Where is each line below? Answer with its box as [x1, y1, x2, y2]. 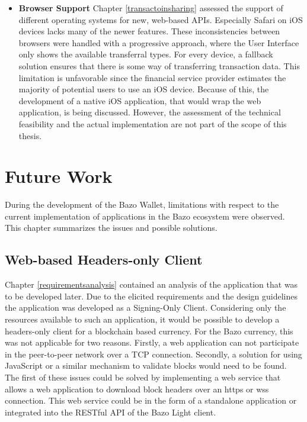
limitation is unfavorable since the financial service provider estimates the [18, 71, 286, 83]
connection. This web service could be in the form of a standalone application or [5, 394, 297, 407]
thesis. [18, 129, 42, 141]
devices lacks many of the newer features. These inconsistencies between [18, 25, 280, 37]
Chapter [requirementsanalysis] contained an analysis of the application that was [5, 278, 298, 291]
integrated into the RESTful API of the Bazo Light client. [5, 405, 216, 418]
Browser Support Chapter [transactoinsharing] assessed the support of [18, 2, 283, 14]
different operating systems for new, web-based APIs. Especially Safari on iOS [18, 13, 303, 25]
